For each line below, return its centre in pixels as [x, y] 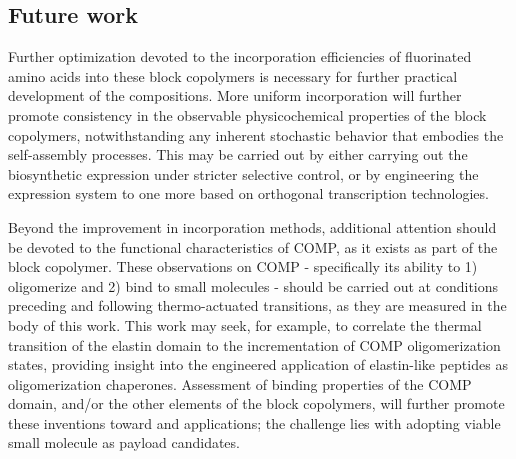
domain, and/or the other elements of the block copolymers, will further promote [256, 403]
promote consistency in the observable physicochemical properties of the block [247, 114]
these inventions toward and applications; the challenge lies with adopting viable [254, 422]
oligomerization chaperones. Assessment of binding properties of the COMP [240, 383]
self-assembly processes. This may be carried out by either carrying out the [238, 154]
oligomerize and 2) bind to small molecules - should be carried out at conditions [253, 285]
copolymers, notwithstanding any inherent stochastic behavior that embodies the [256, 134]
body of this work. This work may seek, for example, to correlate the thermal [245, 324]
